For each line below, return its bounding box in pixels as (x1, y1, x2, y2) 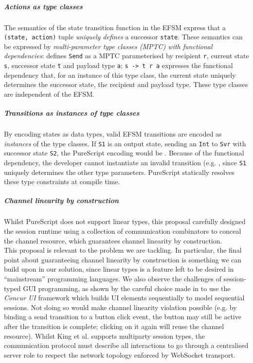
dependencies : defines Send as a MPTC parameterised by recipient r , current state (4, 51, 249, 61)
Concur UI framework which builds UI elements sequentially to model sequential (4, 293, 245, 303)
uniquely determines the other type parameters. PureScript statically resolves (4, 167, 235, 177)
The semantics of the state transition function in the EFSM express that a (4, 22, 226, 32)
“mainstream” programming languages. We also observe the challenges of (4, 273, 221, 283)
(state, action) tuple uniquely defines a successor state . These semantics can (4, 32, 243, 42)
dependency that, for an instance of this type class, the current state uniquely (4, 69, 236, 80)
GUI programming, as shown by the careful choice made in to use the (23, 283, 231, 293)
